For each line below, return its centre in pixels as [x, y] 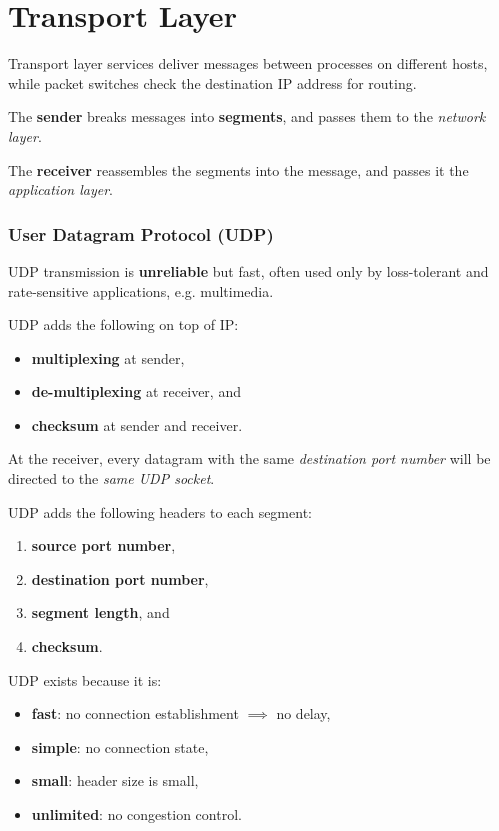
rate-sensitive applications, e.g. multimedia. [141, 290]
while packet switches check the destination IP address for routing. [212, 82]
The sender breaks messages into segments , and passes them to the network [247, 116]
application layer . [60, 189]
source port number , [103, 545]
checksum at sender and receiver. [137, 424]
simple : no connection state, [120, 746]
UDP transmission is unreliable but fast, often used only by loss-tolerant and [248, 270]
